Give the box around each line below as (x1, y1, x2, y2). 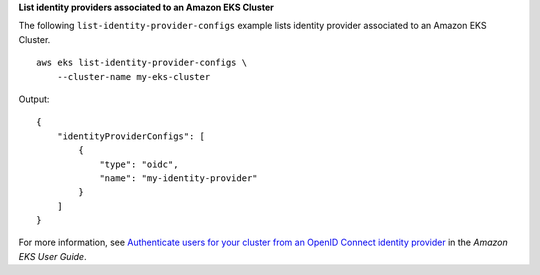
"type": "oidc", (99, 158, 179, 170)
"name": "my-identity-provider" (99, 172, 259, 184)
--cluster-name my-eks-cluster (56, 71, 211, 82)
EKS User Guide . (18, 250, 87, 262)
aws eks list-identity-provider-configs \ (36, 57, 248, 69)
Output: (18, 93, 50, 105)
